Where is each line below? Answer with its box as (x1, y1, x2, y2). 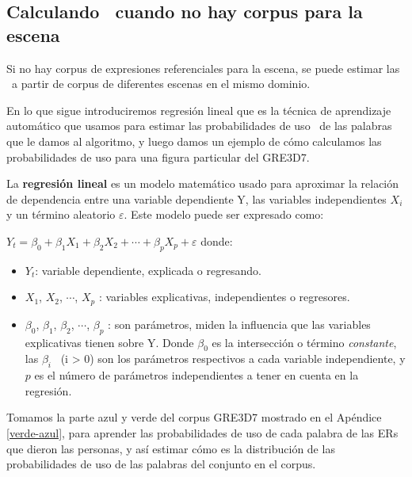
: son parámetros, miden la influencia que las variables (108, 315, 371, 332)
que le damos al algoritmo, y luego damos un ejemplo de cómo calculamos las (6, 132, 382, 149)
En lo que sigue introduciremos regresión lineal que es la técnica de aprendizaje (6, 101, 391, 118)
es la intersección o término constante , (212, 334, 397, 350)
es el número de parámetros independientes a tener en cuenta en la (34, 367, 359, 384)
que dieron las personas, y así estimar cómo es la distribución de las (6, 440, 335, 456)
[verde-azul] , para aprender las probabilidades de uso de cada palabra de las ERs (6, 424, 399, 441)
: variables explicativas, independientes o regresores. (98, 288, 350, 305)
